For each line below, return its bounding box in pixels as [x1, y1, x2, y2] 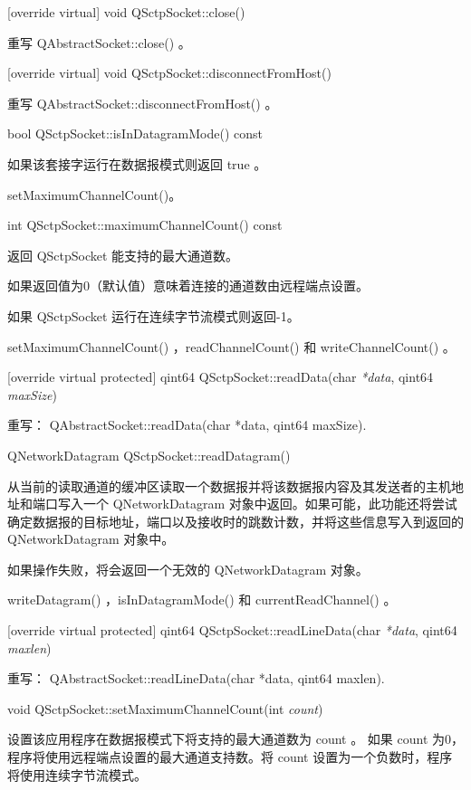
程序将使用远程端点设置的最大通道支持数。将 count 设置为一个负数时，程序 [7, 747, 453, 766]
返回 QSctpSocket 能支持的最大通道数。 [7, 245, 239, 264]
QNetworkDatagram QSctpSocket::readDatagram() [7, 445, 291, 464]
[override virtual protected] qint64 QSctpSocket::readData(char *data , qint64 [7, 367, 434, 386]
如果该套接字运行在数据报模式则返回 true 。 [7, 154, 267, 173]
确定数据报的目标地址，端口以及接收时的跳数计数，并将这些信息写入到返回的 [7, 511, 464, 530]
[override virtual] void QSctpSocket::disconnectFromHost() [7, 63, 332, 82]
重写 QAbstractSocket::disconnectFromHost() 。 [7, 93, 278, 112]
